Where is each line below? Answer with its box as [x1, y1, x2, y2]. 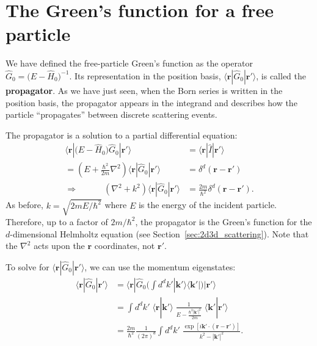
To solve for [5, 260, 49, 273]
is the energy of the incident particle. [138, 198, 277, 211]
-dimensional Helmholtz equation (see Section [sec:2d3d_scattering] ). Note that [10, 227, 309, 240]
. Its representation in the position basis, [69, 69, 221, 82]
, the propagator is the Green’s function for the [135, 215, 312, 228]
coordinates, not [94, 239, 155, 252]
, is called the [256, 69, 306, 82]
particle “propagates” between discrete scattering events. [5, 108, 217, 121]
